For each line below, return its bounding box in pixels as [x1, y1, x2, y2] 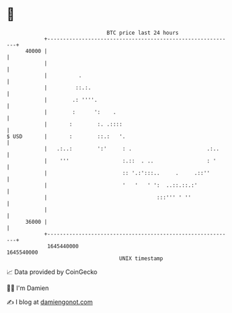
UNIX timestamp [119, 254, 164, 262]
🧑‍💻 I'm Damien [6, 284, 50, 292]
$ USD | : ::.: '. [6, 132, 126, 140]
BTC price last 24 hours [106, 29, 179, 36]
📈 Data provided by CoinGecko [6, 268, 98, 276]
